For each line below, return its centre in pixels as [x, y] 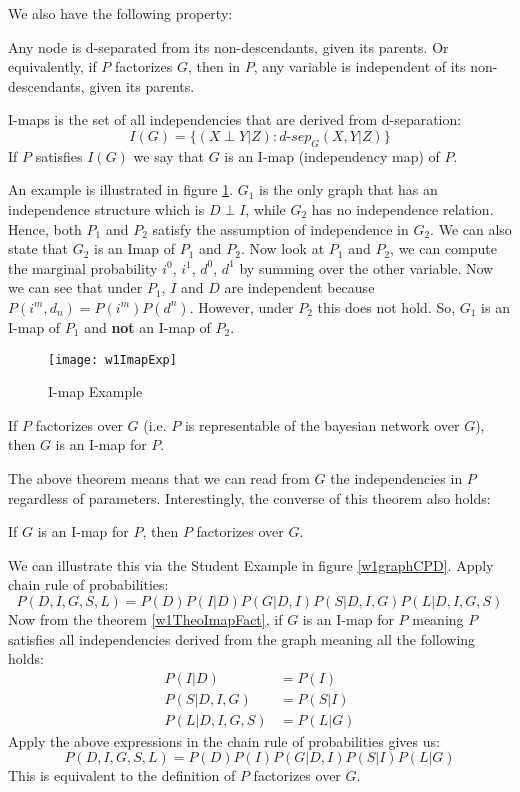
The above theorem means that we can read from [159, 477]
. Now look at [282, 248]
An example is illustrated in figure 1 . [121, 189]
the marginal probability [83, 267]
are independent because [299, 287]
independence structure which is [106, 208]
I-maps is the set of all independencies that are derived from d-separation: [235, 119]
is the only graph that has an [348, 189]
